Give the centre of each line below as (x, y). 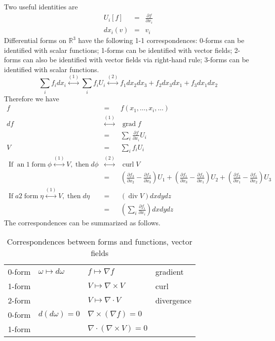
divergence (173, 300)
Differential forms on (35, 40)
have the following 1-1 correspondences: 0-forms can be (161, 40)
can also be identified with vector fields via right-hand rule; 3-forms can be (136, 60)
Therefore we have (32, 98)
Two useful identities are (41, 6)
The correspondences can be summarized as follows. (82, 223)
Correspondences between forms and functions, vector (99, 241)
